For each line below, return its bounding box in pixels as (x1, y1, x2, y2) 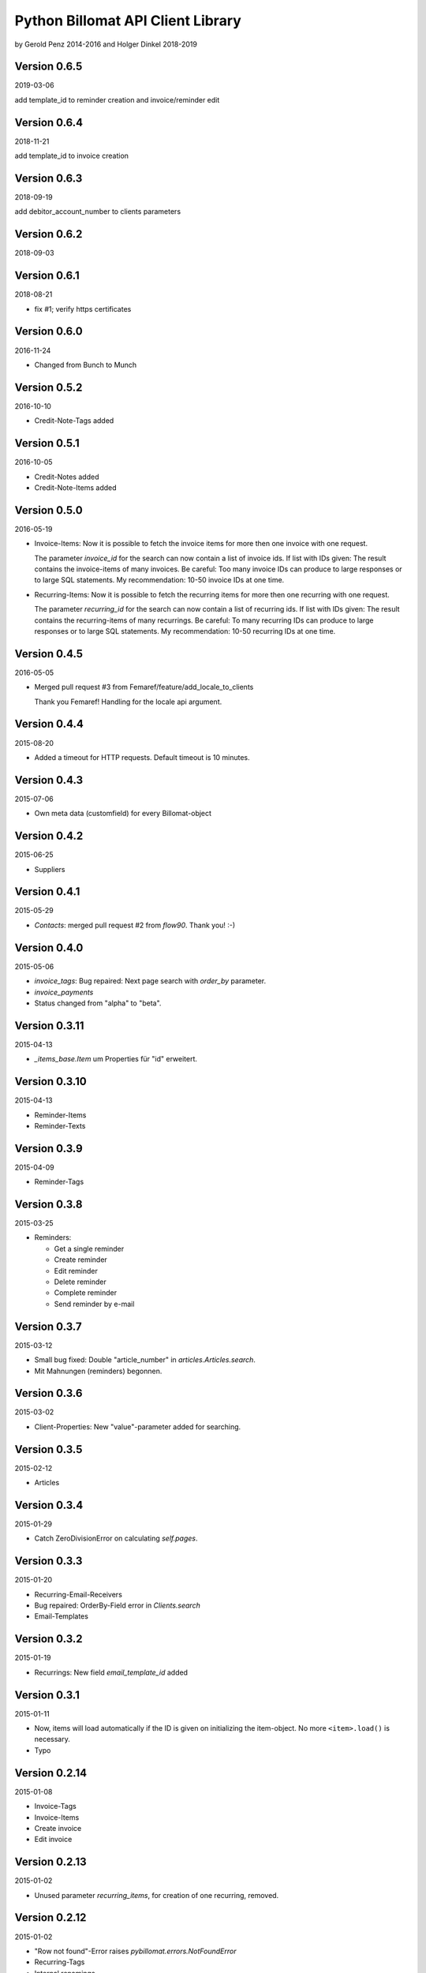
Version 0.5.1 (14, 436, 80, 450)
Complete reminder (54, 1288, 118, 1297)
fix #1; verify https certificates (34, 304, 132, 313)
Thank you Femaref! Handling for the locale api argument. (34, 697, 222, 706)
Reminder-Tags (34, 1177, 84, 1187)
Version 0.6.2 (14, 227, 83, 241)
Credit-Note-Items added (34, 482, 118, 492)
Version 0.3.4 (14, 1498, 84, 1511)
